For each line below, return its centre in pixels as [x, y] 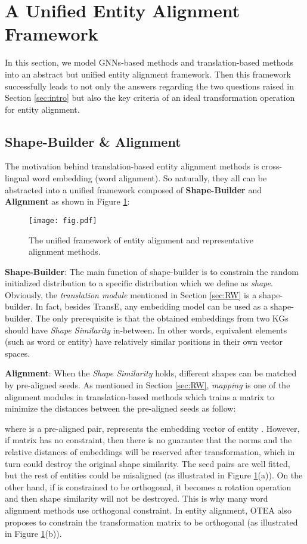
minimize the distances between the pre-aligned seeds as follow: [120, 408]
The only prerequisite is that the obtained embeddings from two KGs [162, 318]
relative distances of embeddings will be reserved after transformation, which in [150, 452]
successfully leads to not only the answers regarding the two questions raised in [149, 86]
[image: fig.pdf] [63, 220]
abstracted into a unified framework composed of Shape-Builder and [133, 189]
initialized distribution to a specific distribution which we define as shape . [139, 283]
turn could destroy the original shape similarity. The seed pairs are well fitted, [148, 463]
